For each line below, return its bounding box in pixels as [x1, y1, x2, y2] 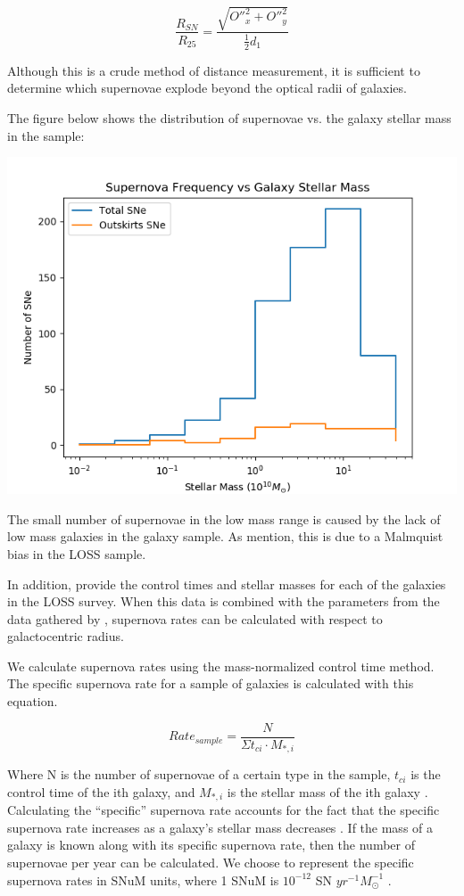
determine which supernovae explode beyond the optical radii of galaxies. [7, 78, 407, 97]
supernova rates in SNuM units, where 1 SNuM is [7, 870, 279, 889]
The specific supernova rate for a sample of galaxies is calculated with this [7, 674, 414, 693]
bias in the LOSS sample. [7, 544, 146, 563]
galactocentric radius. [7, 627, 124, 645]
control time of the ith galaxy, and [7, 782, 195, 801]
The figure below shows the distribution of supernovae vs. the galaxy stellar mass [7, 108, 452, 127]
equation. [7, 692, 58, 711]
